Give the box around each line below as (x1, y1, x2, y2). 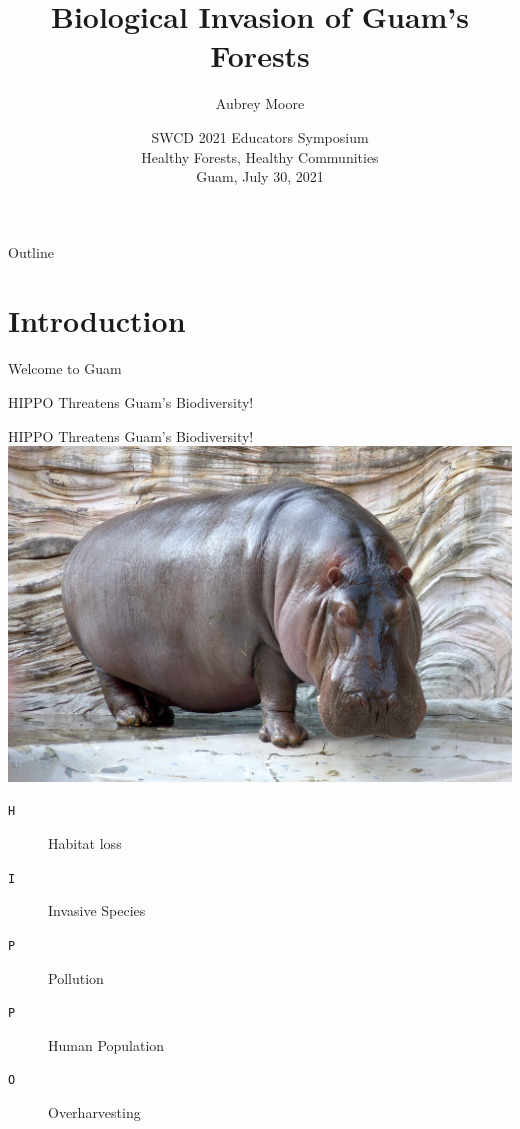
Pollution (48, 967, 104, 988)
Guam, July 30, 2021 (196, 166, 324, 187)
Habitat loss (48, 833, 122, 854)
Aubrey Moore (215, 93, 305, 114)
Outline (8, 241, 54, 262)
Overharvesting (48, 1102, 141, 1123)
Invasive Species (48, 900, 146, 921)
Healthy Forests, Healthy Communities (141, 146, 379, 167)
